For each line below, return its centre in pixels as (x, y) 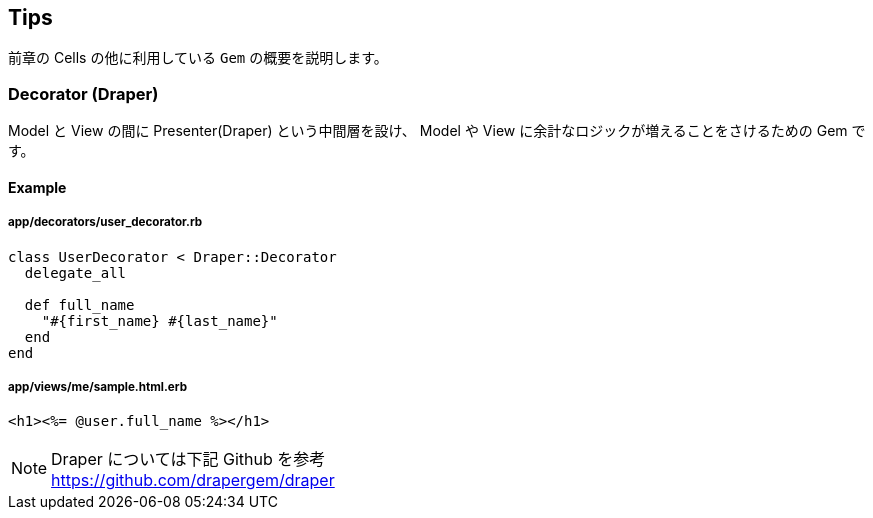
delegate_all (75, 272)
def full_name (79, 304)
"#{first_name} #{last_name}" (159, 320)
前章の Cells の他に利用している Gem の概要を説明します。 (198, 58)
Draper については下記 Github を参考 (188, 459)
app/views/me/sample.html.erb (97, 386)
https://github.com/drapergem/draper (193, 480)
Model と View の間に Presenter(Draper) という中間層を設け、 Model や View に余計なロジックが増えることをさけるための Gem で (437, 131)
